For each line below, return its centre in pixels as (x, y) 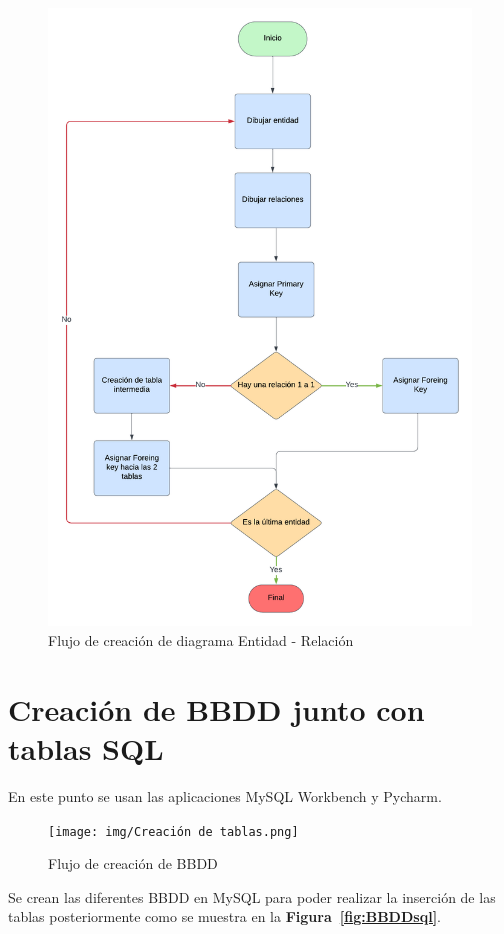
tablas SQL (86, 748)
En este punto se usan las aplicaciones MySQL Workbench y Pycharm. (225, 795)
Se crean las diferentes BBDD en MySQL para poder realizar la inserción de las (252, 896)
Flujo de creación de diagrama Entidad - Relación (201, 640)
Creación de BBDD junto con (216, 708)
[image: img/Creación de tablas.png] (173, 831)
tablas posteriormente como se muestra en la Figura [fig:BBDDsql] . (225, 916)
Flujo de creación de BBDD (133, 863)
